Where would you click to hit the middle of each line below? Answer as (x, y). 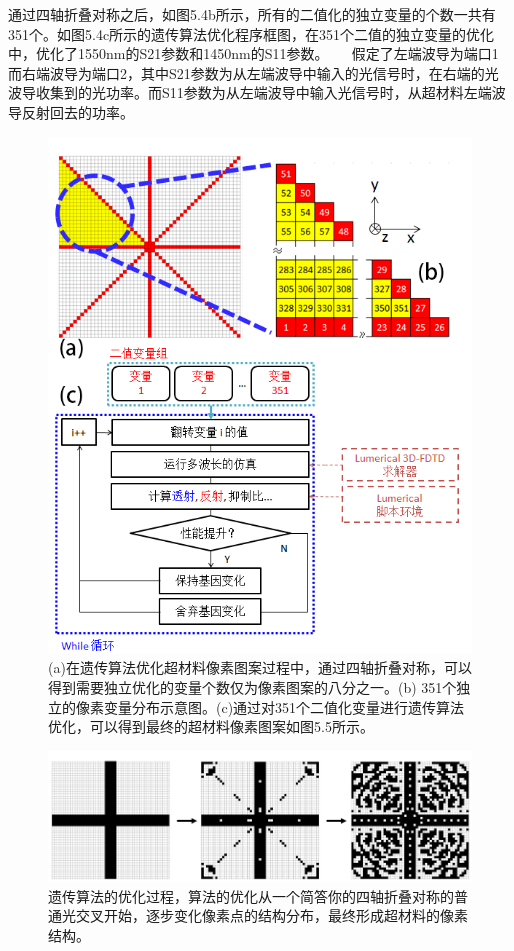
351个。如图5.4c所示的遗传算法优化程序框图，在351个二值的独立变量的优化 (251, 33)
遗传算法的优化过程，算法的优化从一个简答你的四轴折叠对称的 (251, 895)
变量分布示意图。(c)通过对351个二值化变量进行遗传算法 (284, 706)
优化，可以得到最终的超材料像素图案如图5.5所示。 (211, 726)
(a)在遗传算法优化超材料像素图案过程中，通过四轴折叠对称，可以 (260, 667)
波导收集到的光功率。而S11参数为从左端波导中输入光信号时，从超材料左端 (250, 92)
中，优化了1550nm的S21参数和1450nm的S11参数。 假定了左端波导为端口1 (253, 53)
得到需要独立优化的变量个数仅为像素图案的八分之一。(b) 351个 (252, 687)
